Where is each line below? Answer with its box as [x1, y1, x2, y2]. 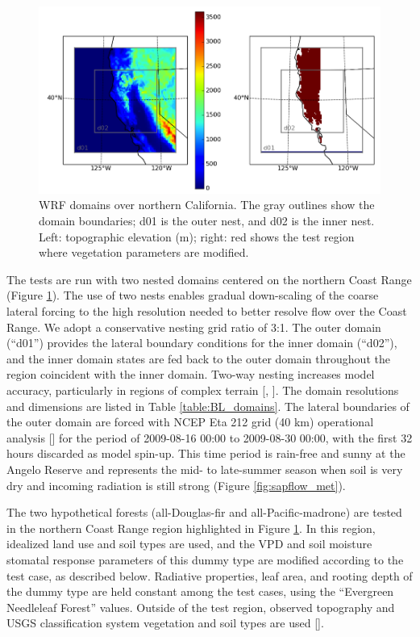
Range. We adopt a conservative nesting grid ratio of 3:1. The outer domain [6, 318, 381, 335]
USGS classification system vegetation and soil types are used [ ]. [6, 614, 324, 631]
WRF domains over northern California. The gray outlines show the [39, 196, 375, 213]
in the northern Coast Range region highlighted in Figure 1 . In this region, [6, 519, 376, 536]
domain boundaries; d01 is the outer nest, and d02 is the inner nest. [39, 212, 375, 229]
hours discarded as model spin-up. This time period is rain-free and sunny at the [6, 445, 405, 462]
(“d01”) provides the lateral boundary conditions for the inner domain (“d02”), [6, 334, 397, 351]
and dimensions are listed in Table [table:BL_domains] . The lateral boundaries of [6, 397, 410, 414]
